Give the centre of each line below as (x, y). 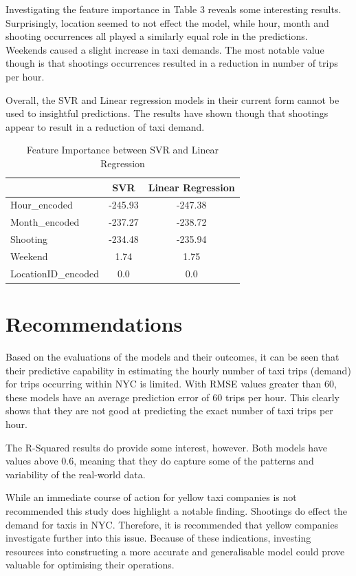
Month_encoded (45, 222)
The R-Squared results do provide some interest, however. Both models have (166, 447)
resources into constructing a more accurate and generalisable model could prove (175, 551)
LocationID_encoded (55, 273)
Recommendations (94, 324)
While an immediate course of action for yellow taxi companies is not (151, 497)
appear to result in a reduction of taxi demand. (105, 126)
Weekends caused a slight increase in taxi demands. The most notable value (165, 49)
